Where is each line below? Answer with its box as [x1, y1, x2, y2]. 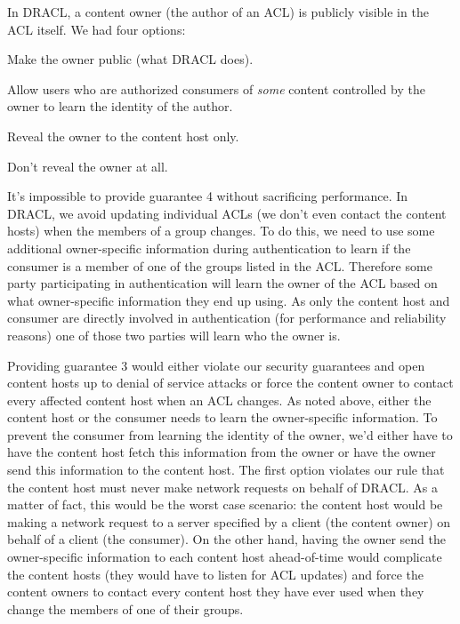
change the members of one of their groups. [7, 599, 244, 618]
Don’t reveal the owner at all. [7, 156, 168, 175]
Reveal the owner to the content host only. [7, 126, 239, 145]
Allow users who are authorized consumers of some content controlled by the [7, 79, 425, 98]
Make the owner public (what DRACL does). [7, 50, 254, 68]
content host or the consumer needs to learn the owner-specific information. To [7, 408, 438, 427]
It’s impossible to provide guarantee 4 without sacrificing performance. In [7, 187, 408, 205]
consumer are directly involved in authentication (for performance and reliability [7, 308, 447, 327]
